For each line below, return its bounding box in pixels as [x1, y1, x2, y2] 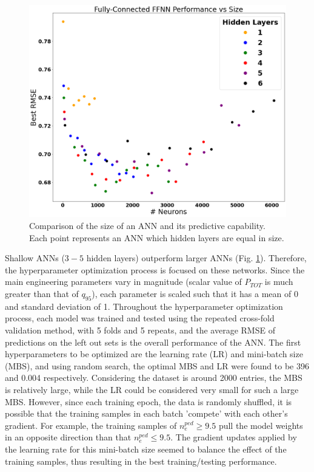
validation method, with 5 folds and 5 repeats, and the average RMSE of [5, 324, 275, 337]
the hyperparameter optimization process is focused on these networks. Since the [5, 263, 305, 276]
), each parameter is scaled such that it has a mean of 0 [92, 287, 298, 300]
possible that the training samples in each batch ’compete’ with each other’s [5, 407, 288, 420]
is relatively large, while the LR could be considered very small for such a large [5, 383, 299, 395]
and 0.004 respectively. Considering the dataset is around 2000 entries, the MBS [5, 371, 302, 384]
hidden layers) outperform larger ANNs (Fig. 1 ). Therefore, [86, 251, 307, 264]
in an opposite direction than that [5, 431, 132, 443]
